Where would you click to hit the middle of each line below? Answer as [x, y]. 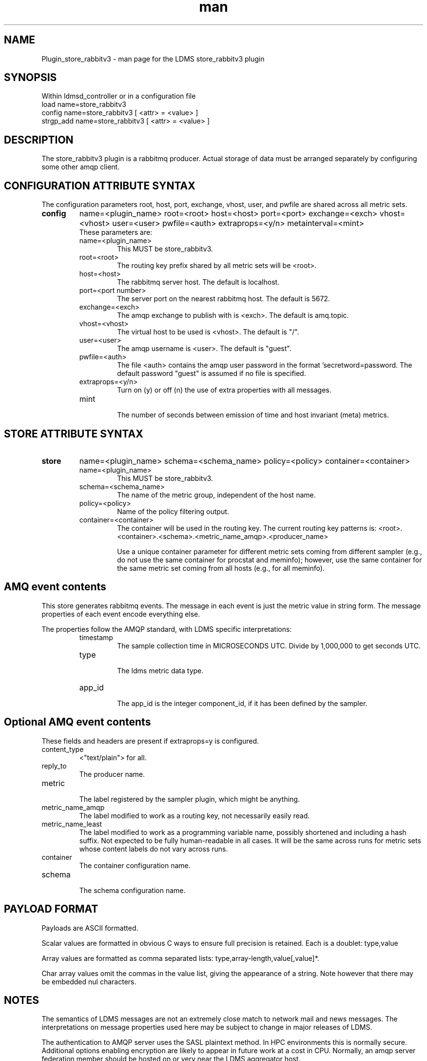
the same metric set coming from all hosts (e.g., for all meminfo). [221, 568]
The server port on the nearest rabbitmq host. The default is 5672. [223, 299]
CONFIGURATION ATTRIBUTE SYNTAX [100, 186]
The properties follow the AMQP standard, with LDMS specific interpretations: [167, 629]
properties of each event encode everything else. [121, 614]
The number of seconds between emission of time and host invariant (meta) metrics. [253, 415]
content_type [63, 749]
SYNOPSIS [30, 78]
